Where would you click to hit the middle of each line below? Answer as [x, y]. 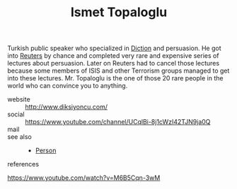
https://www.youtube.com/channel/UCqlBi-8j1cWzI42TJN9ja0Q [118, 122]
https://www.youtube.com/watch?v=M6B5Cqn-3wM [84, 178]
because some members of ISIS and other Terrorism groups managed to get [118, 71]
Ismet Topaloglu [119, 12]
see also [19, 137]
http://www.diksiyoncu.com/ [67, 107]
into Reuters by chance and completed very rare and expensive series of [113, 56]
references [23, 164]
